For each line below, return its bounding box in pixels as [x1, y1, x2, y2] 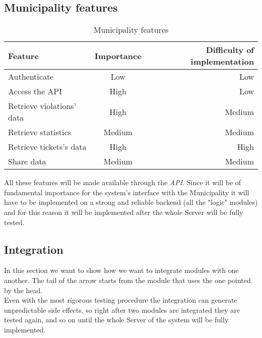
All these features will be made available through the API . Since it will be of [4, 177, 241, 188]
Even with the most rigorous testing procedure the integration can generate [4, 295, 237, 305]
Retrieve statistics [8, 126, 71, 138]
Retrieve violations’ [8, 100, 77, 112]
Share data [8, 155, 46, 167]
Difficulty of [206, 44, 254, 56]
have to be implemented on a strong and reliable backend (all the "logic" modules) [4, 197, 258, 207]
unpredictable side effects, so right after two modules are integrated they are [4, 304, 240, 315]
